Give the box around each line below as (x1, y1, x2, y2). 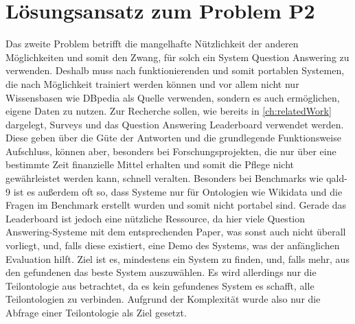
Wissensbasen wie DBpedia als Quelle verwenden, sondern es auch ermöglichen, (5, 90, 340, 104)
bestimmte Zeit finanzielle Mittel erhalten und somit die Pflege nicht (5, 157, 294, 172)
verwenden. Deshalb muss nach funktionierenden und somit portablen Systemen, (5, 63, 345, 78)
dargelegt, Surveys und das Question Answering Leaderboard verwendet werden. (5, 117, 344, 131)
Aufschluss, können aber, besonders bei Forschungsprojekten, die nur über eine (5, 143, 336, 158)
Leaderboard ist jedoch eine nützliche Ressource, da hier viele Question (5, 211, 306, 225)
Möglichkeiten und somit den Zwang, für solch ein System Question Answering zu (5, 49, 350, 64)
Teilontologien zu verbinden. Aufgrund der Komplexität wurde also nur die (5, 292, 321, 306)
